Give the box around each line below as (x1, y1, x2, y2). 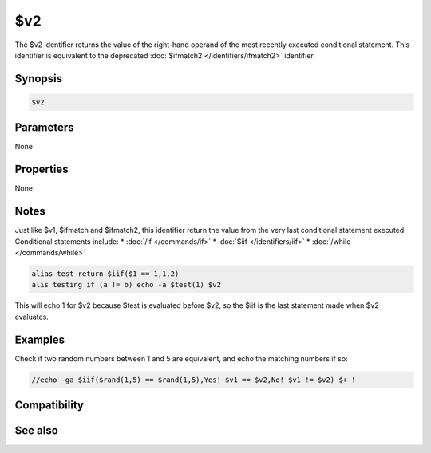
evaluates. (14, 312, 49, 321)
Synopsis (14, 72, 63, 85)
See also (14, 423, 59, 438)
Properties (14, 163, 69, 176)
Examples (14, 333, 65, 346)
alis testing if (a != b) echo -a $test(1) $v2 (31, 280, 221, 290)
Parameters (14, 120, 74, 135)
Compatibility (14, 399, 84, 412)
